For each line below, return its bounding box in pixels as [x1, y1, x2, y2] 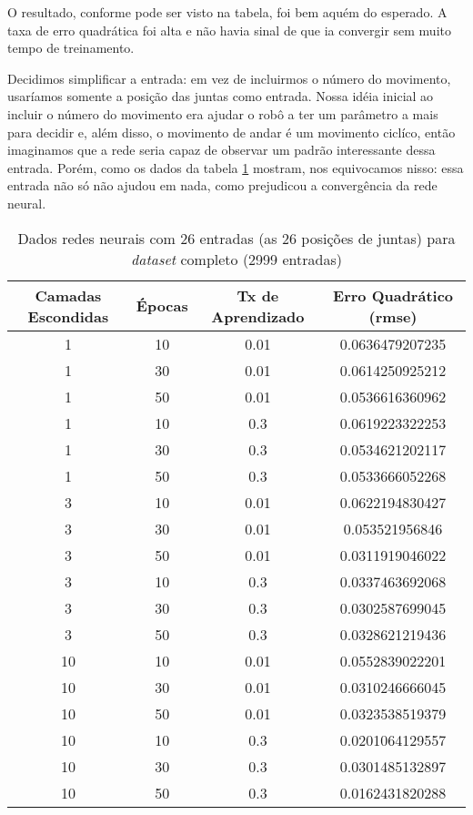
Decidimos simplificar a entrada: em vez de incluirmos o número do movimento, [7, 68, 451, 87]
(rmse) [368, 305, 418, 327]
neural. [7, 193, 46, 212]
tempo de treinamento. [7, 38, 135, 57]
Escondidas [27, 305, 109, 327]
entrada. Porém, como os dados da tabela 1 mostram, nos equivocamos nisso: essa [7, 158, 464, 177]
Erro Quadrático [333, 284, 454, 306]
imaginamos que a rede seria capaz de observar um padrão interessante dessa [7, 140, 436, 159]
